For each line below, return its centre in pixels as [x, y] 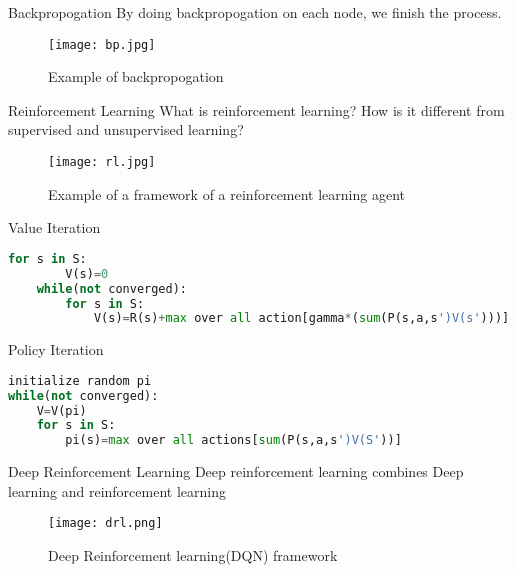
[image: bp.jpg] [102, 44]
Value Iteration [54, 227]
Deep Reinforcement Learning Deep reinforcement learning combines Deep [236, 471]
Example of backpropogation [136, 76]
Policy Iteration [56, 349]
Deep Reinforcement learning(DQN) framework [193, 555]
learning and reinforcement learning [117, 490]
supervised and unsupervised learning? [126, 129]
